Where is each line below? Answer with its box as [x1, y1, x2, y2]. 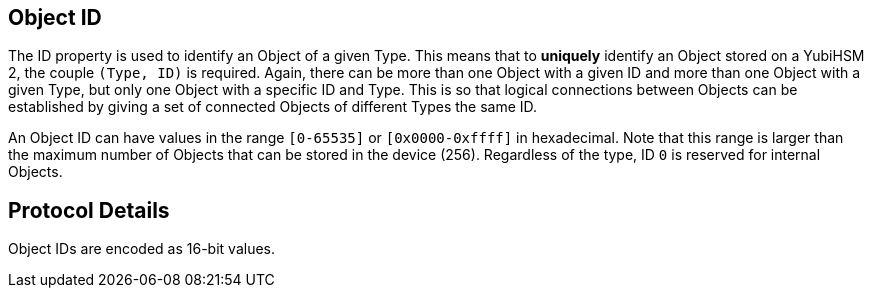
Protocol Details [8, 197, 170, 223]
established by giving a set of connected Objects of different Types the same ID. [8, 98, 538, 116]
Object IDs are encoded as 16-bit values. [8, 240, 276, 258]
